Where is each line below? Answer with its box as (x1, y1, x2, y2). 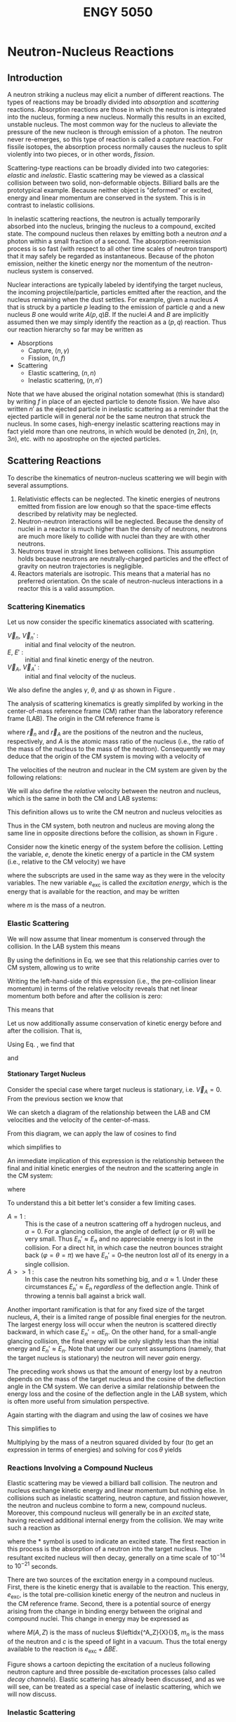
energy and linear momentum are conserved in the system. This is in (7, 194, 206, 202)
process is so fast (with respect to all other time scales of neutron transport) (7, 244, 228, 253)
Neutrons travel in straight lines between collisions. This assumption (17, 547, 216, 555)
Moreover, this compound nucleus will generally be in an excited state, (7, 1508, 211, 1517)
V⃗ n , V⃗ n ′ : (7, 632, 39, 641)
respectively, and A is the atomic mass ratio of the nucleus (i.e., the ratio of (7, 737, 225, 745)
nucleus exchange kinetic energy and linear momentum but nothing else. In (7, 1486, 225, 1494)
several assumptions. (7, 481, 69, 489)
